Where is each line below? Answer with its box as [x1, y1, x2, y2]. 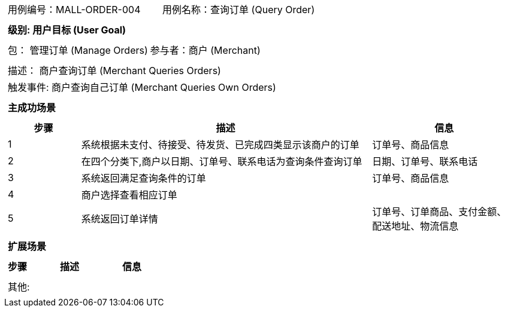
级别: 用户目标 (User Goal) [8, 24, 126, 36]
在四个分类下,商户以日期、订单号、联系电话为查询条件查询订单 [81, 155, 362, 167]
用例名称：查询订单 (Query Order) [162, 4, 315, 16]
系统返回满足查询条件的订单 [81, 172, 206, 184]
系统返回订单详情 [81, 213, 158, 225]
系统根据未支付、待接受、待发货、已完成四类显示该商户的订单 [81, 139, 359, 151]
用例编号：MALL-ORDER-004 [8, 4, 141, 16]
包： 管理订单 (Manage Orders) [8, 44, 148, 56]
